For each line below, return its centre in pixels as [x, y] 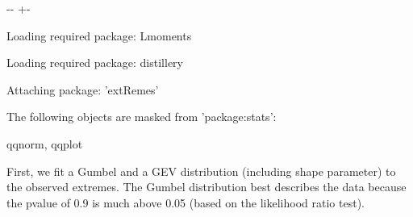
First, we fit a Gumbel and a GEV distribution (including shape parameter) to [201, 171]
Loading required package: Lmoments [99, 35]
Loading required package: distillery [95, 63]
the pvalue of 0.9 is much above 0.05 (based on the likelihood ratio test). [186, 202]
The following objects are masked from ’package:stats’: [142, 117]
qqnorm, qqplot [45, 143]
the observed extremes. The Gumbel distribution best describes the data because [206, 187]
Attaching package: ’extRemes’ [83, 89]
